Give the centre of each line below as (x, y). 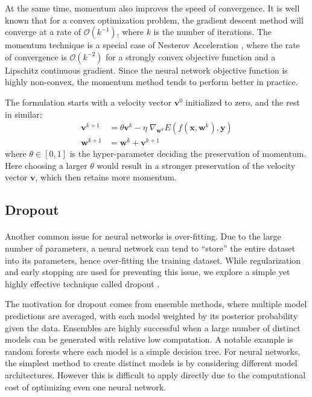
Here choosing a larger (46, 165)
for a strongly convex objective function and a (190, 56)
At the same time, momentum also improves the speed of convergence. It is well (152, 8)
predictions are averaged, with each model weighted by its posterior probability (151, 316)
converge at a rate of (43, 32)
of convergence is (36, 56)
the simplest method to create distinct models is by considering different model (151, 363)
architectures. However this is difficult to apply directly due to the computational (155, 374)
